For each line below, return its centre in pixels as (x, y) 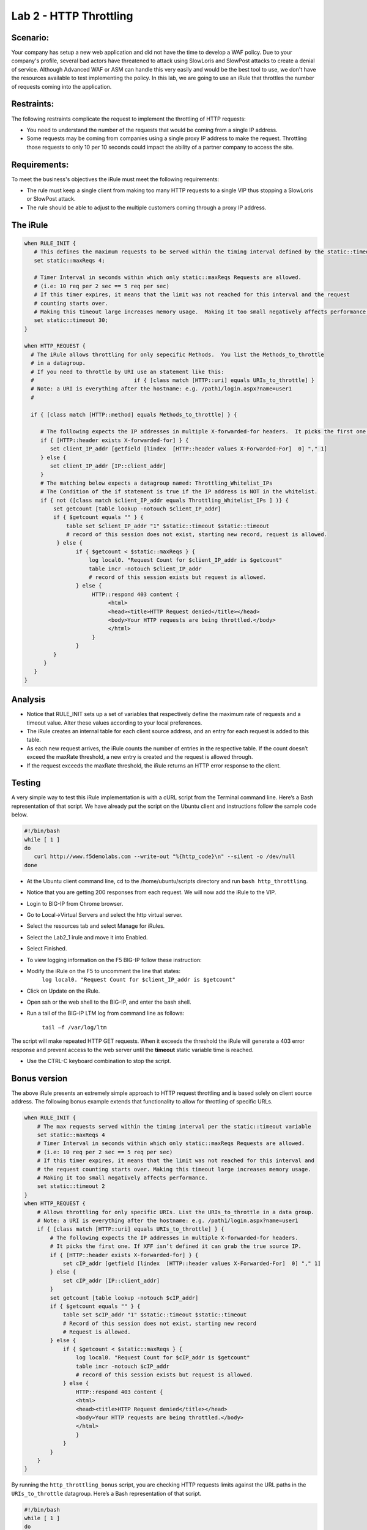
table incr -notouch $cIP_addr (122, 1366)
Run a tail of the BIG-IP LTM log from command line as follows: (106, 1013)
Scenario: (30, 38)
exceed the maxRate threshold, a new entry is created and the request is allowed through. (140, 757)
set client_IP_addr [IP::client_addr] (108, 466)
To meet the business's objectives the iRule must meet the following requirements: (115, 179)
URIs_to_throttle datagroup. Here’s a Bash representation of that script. (106, 1493)
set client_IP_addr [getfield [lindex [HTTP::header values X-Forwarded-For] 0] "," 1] (188, 449)
